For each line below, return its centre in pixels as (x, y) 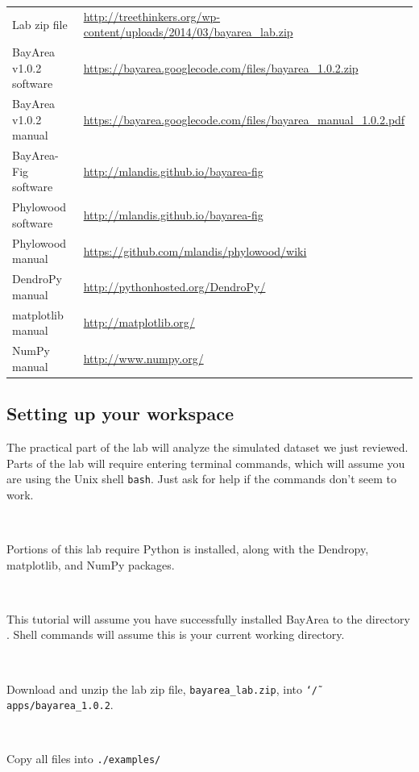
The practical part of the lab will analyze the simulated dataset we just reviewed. (207, 447)
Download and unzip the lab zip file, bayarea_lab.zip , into (155, 689)
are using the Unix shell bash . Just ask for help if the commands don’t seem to (201, 479)
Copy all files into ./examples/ (84, 759)
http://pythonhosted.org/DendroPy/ (174, 286)
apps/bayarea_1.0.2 (58, 706)
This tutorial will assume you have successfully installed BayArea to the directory (208, 618)
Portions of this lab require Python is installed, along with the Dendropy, (188, 548)
